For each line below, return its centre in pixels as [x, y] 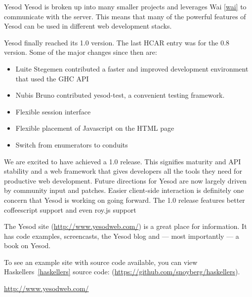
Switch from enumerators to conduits [72, 144]
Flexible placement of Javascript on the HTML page [95, 128]
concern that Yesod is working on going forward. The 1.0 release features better [125, 200]
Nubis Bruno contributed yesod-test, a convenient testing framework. [120, 95]
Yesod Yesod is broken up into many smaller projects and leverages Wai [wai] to [125, 6]
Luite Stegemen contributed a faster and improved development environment [132, 68]
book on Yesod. [27, 245]
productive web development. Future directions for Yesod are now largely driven [126, 180]
